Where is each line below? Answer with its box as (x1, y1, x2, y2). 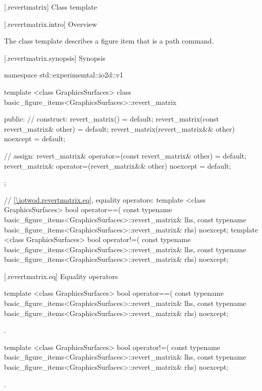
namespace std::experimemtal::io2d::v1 (4, 69, 124, 80)
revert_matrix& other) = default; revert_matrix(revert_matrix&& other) (4, 123, 235, 134)
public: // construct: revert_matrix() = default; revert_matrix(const (4, 113, 219, 124)
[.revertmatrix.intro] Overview (4, 18, 97, 29)
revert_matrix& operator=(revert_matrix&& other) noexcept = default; (4, 160, 231, 171)
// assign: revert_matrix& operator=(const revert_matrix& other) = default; (4, 150, 247, 161)
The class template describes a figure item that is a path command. (4, 35, 214, 46)
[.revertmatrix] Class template (4, 2, 97, 12)
